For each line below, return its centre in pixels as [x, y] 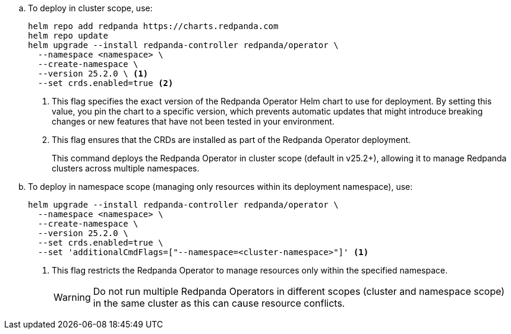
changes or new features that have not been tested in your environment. [193, 121]
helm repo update [68, 36]
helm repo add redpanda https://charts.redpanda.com [153, 26]
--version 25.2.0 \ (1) [93, 74]
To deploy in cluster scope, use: [90, 8]
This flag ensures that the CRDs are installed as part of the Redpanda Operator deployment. [231, 140]
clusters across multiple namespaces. [126, 168]
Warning [72, 297]
